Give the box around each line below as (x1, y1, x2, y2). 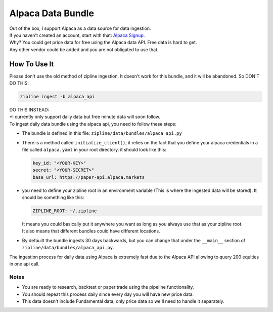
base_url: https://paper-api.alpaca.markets (32, 174, 145, 180)
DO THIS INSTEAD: (9, 106, 50, 112)
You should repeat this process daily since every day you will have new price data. (22, 291, 194, 297)
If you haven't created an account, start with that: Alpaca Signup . (9, 32, 145, 38)
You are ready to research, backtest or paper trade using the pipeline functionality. (22, 284, 194, 290)
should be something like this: (22, 194, 84, 201)
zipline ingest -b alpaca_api (20, 94, 95, 99)
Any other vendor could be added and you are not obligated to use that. (9, 46, 159, 53)
